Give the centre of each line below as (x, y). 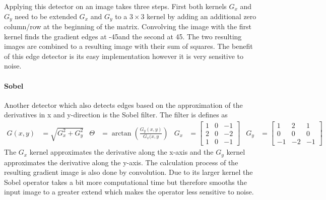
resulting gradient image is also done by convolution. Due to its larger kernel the (128, 172)
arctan (121, 133)
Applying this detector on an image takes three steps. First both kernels (115, 6)
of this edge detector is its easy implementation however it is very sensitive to (124, 56)
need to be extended (46, 16)
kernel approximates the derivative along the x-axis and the (121, 152)
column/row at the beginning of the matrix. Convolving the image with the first (128, 26)
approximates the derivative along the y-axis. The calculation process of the (121, 162)
